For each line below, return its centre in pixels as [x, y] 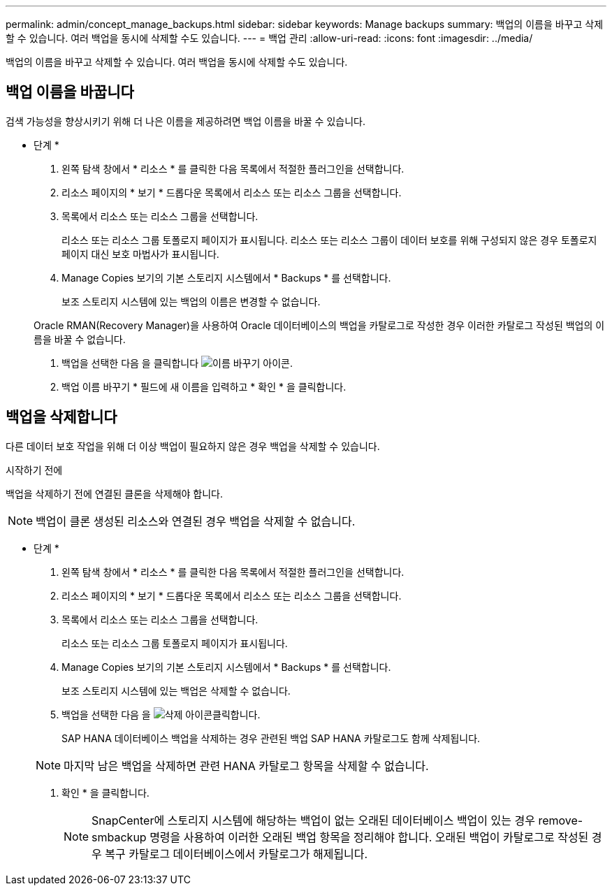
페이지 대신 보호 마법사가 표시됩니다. [140, 254]
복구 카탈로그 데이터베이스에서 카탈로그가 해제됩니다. [236, 854]
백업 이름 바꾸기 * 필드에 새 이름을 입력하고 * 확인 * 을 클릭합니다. [204, 386]
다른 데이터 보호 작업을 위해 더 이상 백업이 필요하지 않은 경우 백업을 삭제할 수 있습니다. [193, 446]
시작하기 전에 [34, 470]
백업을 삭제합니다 [61, 417]
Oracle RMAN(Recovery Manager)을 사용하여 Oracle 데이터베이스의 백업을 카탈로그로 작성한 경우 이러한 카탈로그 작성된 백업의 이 [319, 325]
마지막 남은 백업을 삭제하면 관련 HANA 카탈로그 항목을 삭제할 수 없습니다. [246, 766]
